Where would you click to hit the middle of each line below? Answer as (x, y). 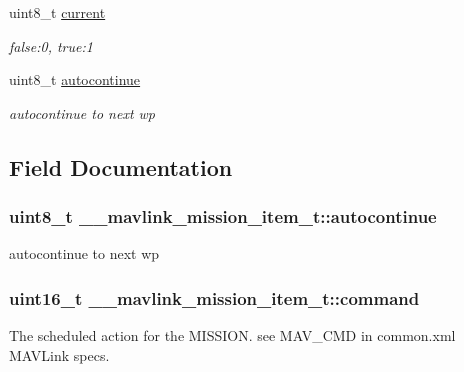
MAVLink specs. (59, 354)
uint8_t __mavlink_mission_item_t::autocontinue (223, 216)
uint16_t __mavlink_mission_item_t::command (214, 297)
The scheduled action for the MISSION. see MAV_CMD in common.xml (232, 335)
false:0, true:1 (51, 45)
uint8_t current (57, 12)
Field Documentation (121, 166)
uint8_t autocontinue (75, 79)
